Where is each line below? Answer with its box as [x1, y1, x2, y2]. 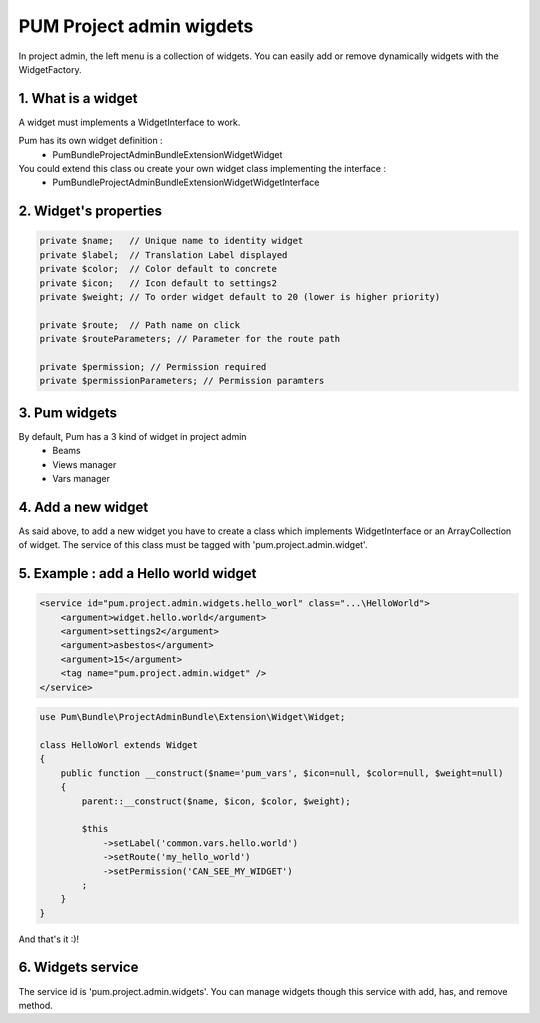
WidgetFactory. [18, 63, 82, 75]
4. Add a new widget [18, 498, 149, 515]
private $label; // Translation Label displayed [39, 249, 288, 260]
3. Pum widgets [18, 404, 118, 421]
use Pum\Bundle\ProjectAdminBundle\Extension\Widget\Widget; [39, 711, 346, 723]
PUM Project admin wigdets [18, 15, 254, 37]
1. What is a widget [18, 90, 138, 107]
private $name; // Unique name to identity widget [39, 235, 304, 247]
